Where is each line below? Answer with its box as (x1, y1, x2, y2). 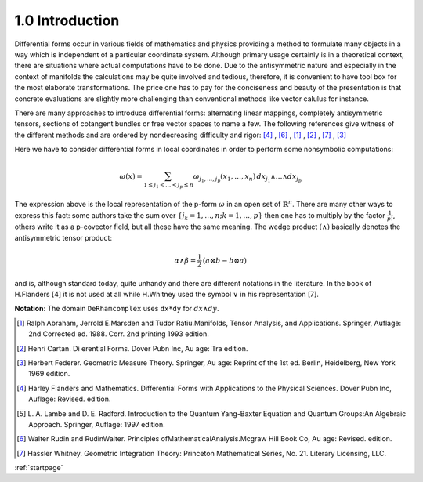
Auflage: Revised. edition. (28, 394, 111, 404)
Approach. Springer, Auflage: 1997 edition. (28, 419, 166, 429)
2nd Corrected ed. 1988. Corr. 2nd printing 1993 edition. (28, 329, 209, 339)
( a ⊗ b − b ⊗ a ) (202, 255, 247, 265)
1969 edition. (28, 369, 70, 379)
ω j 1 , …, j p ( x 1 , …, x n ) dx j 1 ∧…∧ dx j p (193, 172, 302, 184)
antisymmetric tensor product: (14, 233, 113, 242)
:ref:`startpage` (14, 463, 63, 473)
